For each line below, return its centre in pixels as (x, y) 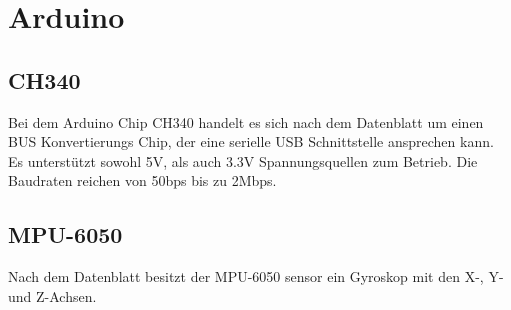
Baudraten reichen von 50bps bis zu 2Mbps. (142, 180)
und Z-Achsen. (52, 295)
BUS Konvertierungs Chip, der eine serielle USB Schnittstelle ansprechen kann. (251, 141)
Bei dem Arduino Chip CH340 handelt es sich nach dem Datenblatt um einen (246, 121)
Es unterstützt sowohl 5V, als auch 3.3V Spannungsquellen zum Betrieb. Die (243, 160)
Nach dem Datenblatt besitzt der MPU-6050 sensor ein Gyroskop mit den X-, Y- (256, 276)
